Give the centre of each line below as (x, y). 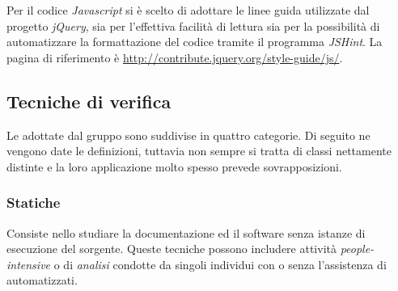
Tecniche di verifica (89, 101)
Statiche (34, 202)
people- (357, 249)
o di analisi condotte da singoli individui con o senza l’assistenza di (220, 264)
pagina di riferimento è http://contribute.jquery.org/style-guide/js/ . (175, 57)
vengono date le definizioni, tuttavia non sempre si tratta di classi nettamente (199, 151)
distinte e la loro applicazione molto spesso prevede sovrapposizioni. (174, 166)
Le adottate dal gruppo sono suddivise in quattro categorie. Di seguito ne (188, 135)
